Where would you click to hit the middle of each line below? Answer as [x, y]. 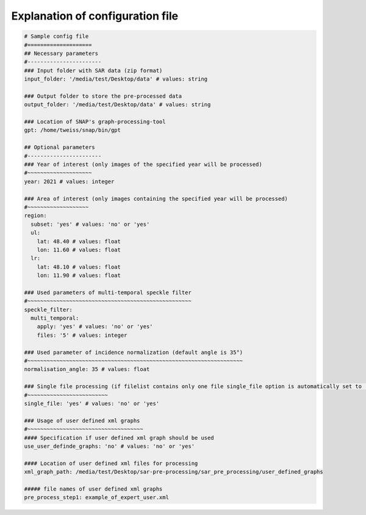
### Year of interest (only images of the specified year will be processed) [143, 164]
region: [35, 216]
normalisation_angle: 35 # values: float [87, 369]
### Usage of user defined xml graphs [82, 420]
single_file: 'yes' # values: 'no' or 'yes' [92, 403]
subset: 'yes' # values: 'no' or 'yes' [90, 224]
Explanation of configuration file [95, 16]
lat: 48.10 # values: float [79, 267]
